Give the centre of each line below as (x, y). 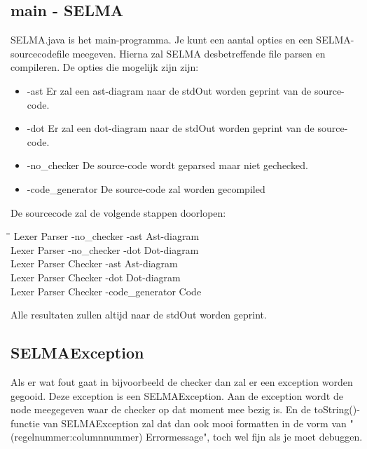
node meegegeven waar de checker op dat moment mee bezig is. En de (161, 409)
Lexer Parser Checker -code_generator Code (106, 291)
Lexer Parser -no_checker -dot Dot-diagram (105, 249)
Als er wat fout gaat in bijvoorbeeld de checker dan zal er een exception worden (182, 381)
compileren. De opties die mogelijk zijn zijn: (105, 67)
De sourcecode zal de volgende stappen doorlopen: (118, 212)
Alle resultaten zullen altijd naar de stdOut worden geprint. (139, 315)
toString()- (337, 409)
